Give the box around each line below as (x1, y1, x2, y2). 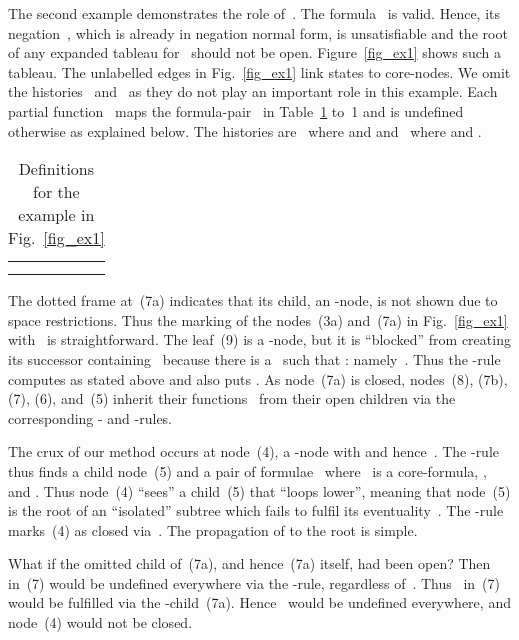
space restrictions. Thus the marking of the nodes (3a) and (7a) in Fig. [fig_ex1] (8, 309, 508, 330)
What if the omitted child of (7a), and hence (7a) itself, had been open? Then (8, 553, 491, 574)
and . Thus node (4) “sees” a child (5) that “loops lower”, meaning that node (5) (8, 480, 511, 501)
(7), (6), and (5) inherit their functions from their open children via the (8, 388, 456, 409)
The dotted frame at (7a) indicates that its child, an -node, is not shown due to (8, 290, 498, 311)
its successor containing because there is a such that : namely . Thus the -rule (8, 348, 501, 369)
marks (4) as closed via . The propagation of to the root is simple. (8, 519, 418, 540)
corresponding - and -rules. (8, 407, 173, 428)
